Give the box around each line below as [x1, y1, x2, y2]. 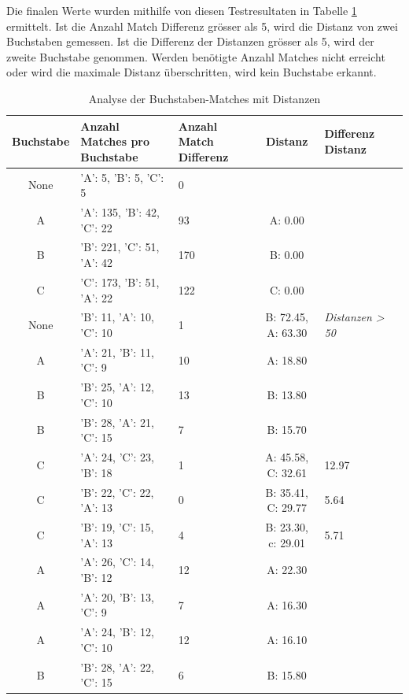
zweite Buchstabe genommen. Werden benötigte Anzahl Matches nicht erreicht [6, 48, 385, 65]
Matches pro [80, 133, 150, 150]
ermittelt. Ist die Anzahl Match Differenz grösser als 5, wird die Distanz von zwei [6, 17, 398, 34]
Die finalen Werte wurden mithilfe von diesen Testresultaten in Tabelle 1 [6, 2, 357, 18]
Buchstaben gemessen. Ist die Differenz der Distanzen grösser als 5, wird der [6, 33, 374, 50]
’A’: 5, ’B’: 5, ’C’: [80, 169, 164, 185]
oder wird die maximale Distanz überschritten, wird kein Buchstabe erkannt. [6, 64, 377, 80]
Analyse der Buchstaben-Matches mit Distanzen [88, 90, 321, 106]
